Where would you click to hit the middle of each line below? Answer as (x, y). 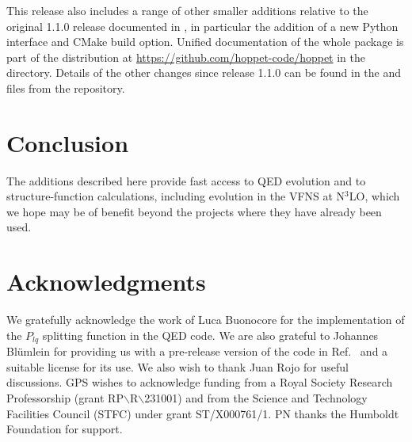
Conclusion (68, 142)
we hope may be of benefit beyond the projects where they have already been (194, 211)
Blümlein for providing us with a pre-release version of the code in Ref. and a (197, 351)
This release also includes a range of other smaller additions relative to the (187, 10)
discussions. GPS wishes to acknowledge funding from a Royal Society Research (200, 382)
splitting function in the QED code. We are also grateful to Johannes (210, 335)
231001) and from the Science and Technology (256, 398)
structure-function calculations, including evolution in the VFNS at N (176, 196)
